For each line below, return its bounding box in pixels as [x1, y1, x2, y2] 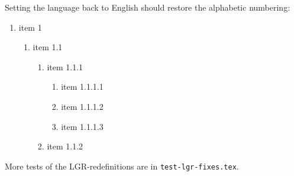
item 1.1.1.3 [61, 120, 104, 132]
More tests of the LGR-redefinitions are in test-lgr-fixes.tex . [5, 159, 239, 172]
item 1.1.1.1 [61, 80, 104, 93]
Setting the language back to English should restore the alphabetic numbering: [5, 1, 290, 13]
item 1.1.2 [47, 140, 83, 152]
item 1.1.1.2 [61, 100, 104, 112]
